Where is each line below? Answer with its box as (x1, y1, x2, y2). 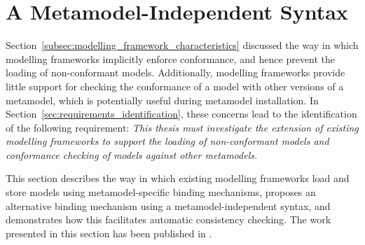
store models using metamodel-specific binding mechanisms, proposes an (6, 185, 316, 199)
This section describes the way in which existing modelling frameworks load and (6, 171, 350, 185)
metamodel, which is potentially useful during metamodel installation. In (6, 92, 319, 107)
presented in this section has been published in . (6, 225, 212, 240)
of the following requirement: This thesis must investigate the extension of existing (6, 120, 359, 134)
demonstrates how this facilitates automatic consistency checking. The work (6, 212, 331, 227)
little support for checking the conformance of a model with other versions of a (6, 78, 344, 93)
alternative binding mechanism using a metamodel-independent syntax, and (6, 198, 331, 213)
